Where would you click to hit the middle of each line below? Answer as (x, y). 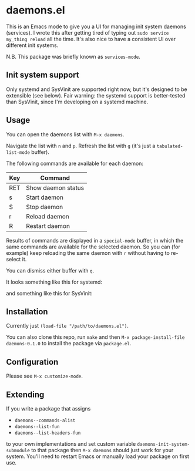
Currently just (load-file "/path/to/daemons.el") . (68, 326)
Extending (25, 394)
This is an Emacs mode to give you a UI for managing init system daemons (96, 26)
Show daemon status (55, 187)
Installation (27, 312)
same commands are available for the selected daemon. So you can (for (93, 247)
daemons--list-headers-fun (48, 433)
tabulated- (170, 146)
